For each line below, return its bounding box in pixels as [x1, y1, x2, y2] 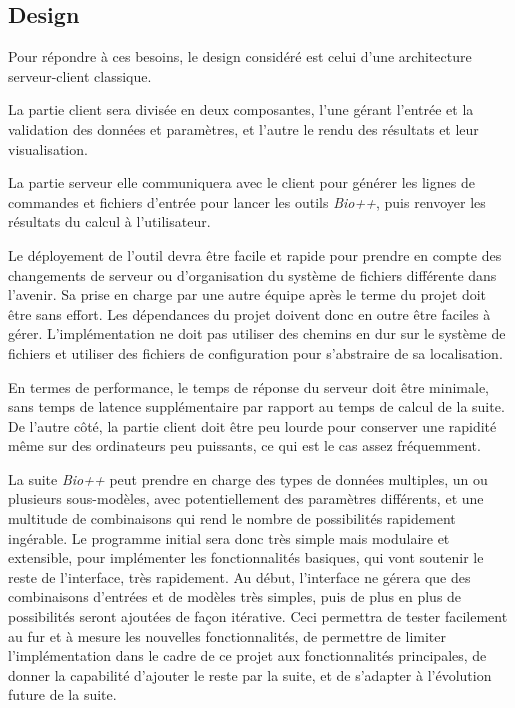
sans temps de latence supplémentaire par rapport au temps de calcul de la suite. [8, 396, 505, 417]
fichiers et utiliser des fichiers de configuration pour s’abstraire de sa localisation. [8, 342, 503, 363]
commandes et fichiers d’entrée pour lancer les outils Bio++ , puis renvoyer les [8, 191, 486, 212]
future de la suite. [8, 684, 117, 705]
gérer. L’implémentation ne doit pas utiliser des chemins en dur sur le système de [8, 323, 506, 344]
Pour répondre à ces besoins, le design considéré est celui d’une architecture [8, 46, 472, 67]
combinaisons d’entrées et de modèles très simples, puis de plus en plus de [8, 586, 462, 607]
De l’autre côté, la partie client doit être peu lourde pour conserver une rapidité [8, 415, 497, 436]
